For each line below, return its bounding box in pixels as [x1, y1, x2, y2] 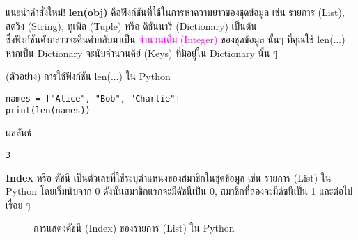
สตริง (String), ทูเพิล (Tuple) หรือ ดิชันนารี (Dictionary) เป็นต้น [6, 18, 257, 33]
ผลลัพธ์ [6, 125, 32, 140]
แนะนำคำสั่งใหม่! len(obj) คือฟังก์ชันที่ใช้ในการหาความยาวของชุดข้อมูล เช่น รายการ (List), [6, 5, 345, 19]
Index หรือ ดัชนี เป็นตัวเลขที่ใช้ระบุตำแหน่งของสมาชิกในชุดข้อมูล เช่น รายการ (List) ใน [6, 170, 332, 184]
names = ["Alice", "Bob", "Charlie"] [6, 93, 180, 104]
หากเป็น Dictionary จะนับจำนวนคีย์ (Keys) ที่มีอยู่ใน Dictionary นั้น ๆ [6, 45, 278, 60]
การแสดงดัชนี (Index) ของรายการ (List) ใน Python [33, 221, 235, 235]
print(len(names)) [6, 105, 91, 115]
